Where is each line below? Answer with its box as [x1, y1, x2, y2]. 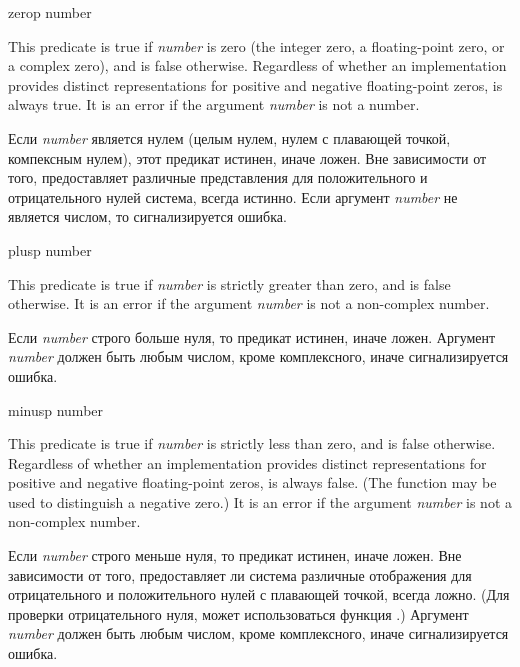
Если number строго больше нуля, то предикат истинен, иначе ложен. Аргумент [8, 326, 496, 347]
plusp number [8, 239, 92, 260]
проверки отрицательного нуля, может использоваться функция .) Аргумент [8, 603, 469, 624]
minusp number [8, 399, 104, 420]
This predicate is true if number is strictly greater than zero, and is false [8, 273, 451, 294]
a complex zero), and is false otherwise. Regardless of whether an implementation [8, 55, 507, 76]
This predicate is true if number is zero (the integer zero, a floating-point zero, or [8, 35, 505, 56]
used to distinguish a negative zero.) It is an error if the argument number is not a [8, 491, 512, 512]
